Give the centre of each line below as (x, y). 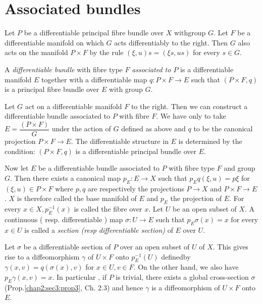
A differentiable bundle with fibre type (64, 69)
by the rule (107, 52)
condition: (20, 151)
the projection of (196, 198)
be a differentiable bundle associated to (99, 168)
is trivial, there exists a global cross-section (182, 277)
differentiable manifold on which (54, 42)
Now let (17, 168)
